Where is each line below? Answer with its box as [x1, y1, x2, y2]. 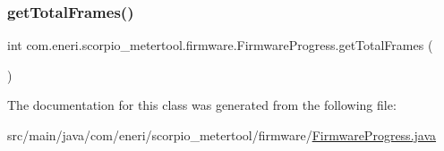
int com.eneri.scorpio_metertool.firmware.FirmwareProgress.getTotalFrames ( [7, 36, 433, 55]
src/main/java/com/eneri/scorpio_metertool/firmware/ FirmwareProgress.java [7, 126, 437, 144]
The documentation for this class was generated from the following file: [7, 96, 397, 114]
